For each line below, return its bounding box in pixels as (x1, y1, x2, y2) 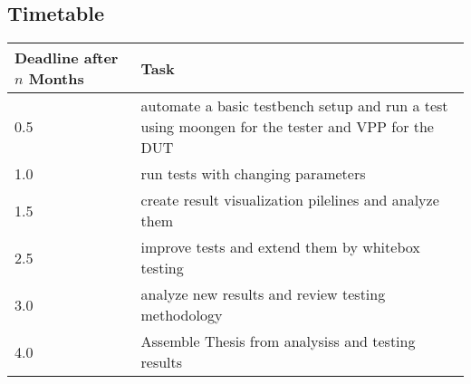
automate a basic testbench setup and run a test (140, 95, 448, 117)
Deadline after (14, 47, 119, 69)
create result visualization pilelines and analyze (140, 189, 439, 211)
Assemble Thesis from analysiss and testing (140, 331, 416, 352)
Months (28, 68, 84, 90)
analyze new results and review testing (140, 283, 386, 305)
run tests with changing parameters (140, 163, 366, 185)
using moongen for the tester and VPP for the (140, 116, 434, 138)
